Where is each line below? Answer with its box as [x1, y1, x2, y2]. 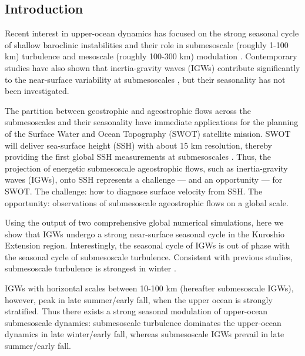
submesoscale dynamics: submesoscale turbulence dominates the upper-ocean [5, 316, 281, 328]
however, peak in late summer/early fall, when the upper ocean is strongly [5, 293, 273, 305]
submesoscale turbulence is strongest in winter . [5, 262, 176, 274]
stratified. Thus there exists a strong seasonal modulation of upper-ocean [5, 305, 268, 317]
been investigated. [5, 85, 69, 97]
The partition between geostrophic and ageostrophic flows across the [5, 104, 251, 116]
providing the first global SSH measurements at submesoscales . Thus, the [5, 150, 271, 163]
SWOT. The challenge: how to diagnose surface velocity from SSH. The [5, 184, 263, 197]
